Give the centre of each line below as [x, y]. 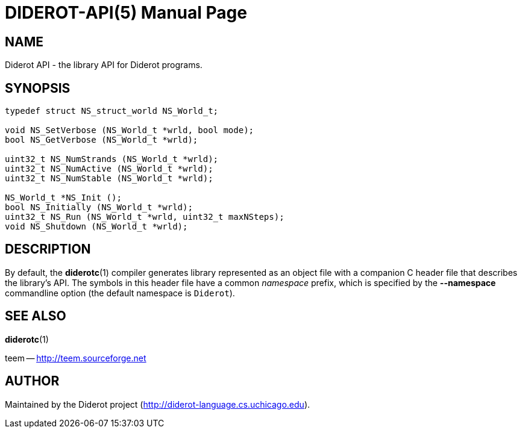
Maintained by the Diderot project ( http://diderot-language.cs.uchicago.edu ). [158, 404]
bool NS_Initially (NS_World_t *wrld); [99, 207]
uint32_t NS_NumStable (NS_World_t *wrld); [109, 179]
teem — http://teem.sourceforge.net [76, 358]
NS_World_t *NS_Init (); [63, 198]
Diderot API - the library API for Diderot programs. [104, 65]
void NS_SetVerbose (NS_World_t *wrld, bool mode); [130, 130]
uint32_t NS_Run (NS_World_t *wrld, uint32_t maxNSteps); [145, 217]
